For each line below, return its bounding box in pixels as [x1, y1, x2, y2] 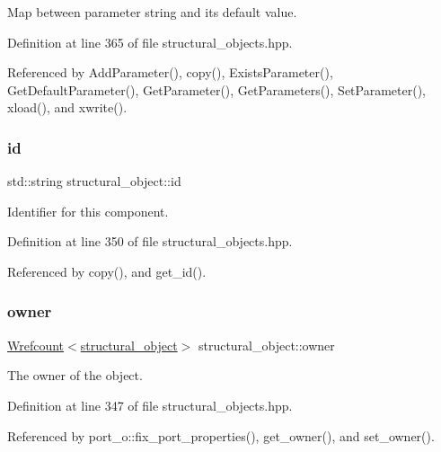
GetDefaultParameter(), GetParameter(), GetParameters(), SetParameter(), [7, 80, 426, 99]
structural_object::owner [198, 335, 335, 354]
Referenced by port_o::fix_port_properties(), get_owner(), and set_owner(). [7, 426, 435, 445]
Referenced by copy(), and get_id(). [7, 261, 207, 280]
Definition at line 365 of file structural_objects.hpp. [7, 32, 293, 51]
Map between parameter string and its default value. [7, 3, 297, 21]
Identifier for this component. [7, 201, 169, 220]
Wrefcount [7, 335, 65, 354]
